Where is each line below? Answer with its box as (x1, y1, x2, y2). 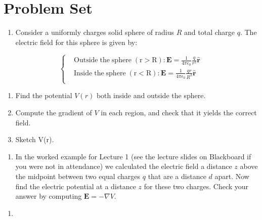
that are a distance (148, 170, 206, 181)
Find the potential (15, 90, 72, 101)
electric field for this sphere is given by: (15, 36, 138, 47)
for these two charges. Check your (144, 181, 249, 191)
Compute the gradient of (15, 107, 92, 117)
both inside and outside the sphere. (96, 90, 206, 101)
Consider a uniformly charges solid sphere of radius (15, 27, 174, 37)
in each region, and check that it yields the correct (101, 107, 257, 117)
